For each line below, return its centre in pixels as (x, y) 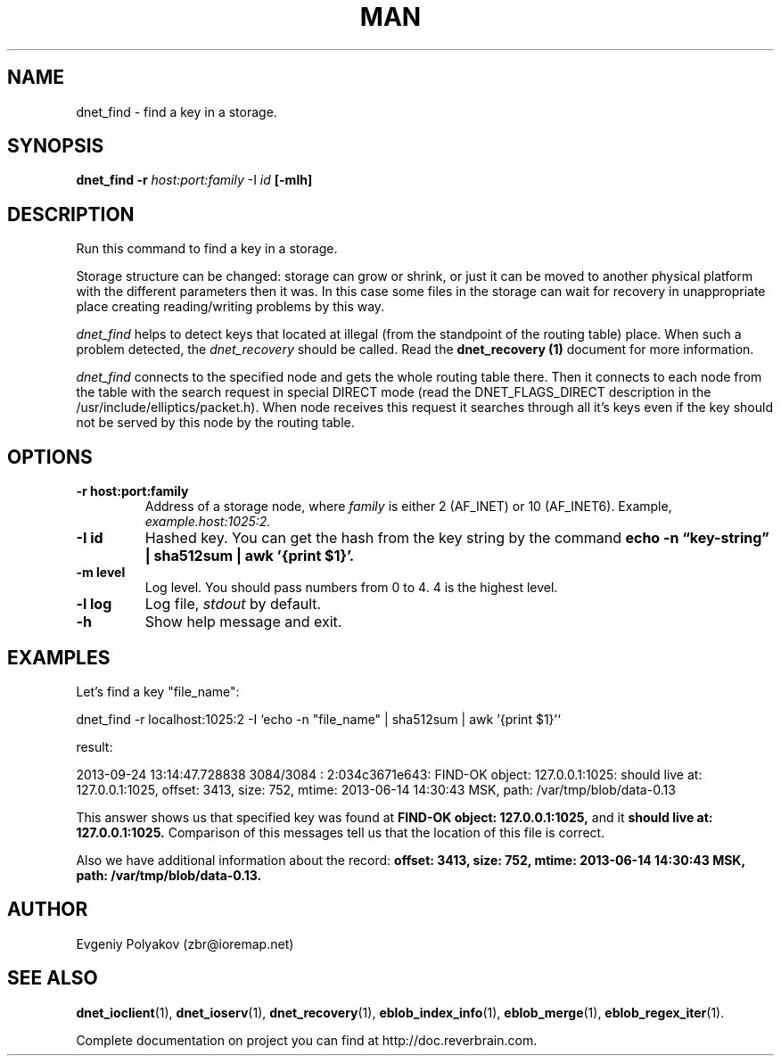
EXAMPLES (59, 657)
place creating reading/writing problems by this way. (230, 307)
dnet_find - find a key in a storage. (177, 111)
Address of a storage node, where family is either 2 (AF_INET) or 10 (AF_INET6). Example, (408, 507)
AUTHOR (48, 910)
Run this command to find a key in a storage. (207, 249)
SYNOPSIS (56, 146)
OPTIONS (50, 457)
